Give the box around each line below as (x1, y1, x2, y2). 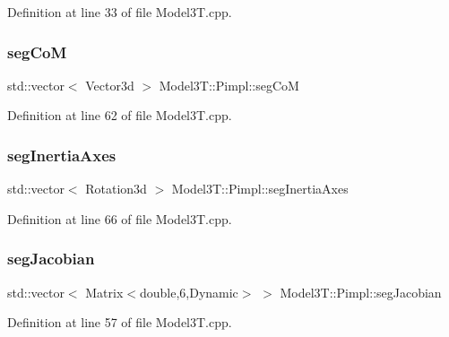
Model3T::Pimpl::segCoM (159, 75, 299, 94)
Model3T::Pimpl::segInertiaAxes (171, 179, 349, 198)
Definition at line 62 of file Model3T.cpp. (7, 106, 232, 125)
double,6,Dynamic (139, 282, 238, 301)
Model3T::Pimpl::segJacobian (280, 282, 442, 301)
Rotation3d (85, 179, 147, 198)
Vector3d (85, 75, 134, 94)
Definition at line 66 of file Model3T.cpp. (7, 209, 232, 228)
